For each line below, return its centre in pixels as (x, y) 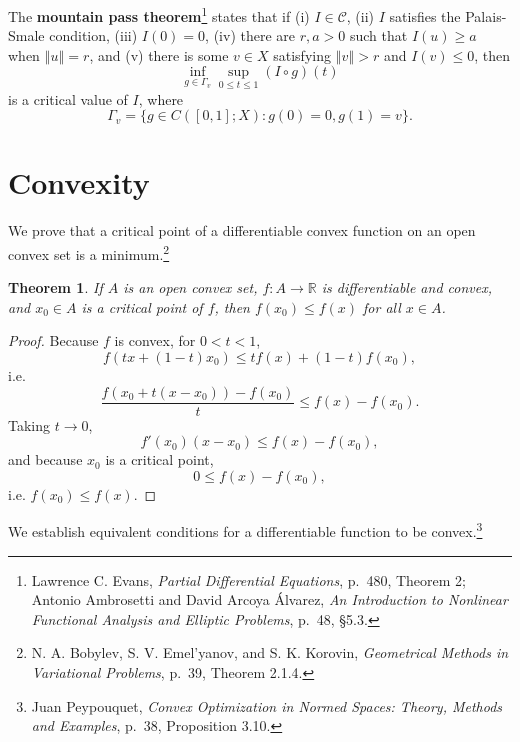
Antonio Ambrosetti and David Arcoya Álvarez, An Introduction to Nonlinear (269, 599)
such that (378, 35)
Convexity (79, 182)
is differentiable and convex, (406, 287)
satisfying (302, 54)
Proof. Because (53, 340)
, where (161, 98)
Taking (29, 424)
